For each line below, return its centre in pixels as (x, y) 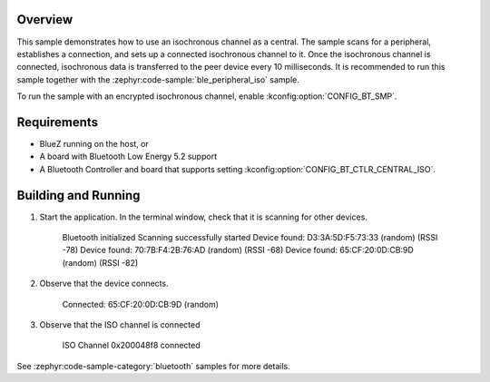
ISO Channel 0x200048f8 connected (132, 346)
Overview (45, 20)
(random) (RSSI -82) (100, 262)
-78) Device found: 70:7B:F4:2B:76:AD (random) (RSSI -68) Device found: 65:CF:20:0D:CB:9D (238, 250)
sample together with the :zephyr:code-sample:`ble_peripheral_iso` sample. (158, 79)
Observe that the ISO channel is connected (120, 325)
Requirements (58, 122)
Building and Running (78, 195)
